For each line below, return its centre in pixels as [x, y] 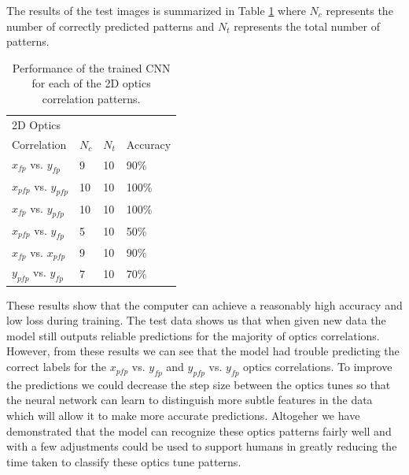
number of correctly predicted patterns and [111, 26]
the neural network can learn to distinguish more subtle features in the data [190, 400]
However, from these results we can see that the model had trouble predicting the [203, 351]
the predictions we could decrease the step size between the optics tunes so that [199, 384]
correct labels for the [56, 367]
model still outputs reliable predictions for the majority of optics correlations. [193, 335]
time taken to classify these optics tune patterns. [124, 461]
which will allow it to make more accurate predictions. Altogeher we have [183, 416]
